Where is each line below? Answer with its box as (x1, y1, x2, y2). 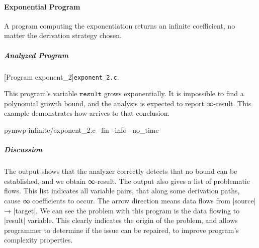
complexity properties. (4, 234, 73, 245)
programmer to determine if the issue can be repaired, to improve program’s (4, 224, 239, 235)
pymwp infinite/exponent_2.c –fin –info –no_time (4, 124, 159, 135)
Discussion (4, 144, 43, 155)
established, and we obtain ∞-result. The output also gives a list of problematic (4, 175, 250, 186)
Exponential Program (4, 1, 80, 12)
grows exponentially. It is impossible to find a (104, 88, 244, 99)
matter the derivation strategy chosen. (4, 30, 122, 41)
